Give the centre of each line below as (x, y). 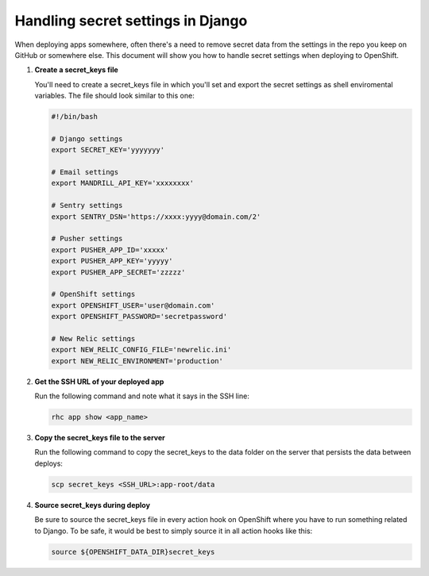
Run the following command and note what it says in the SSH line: (142, 396)
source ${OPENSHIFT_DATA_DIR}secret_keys (133, 552)
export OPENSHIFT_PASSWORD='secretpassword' (139, 317)
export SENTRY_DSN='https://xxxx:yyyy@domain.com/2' (156, 217)
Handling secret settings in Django (131, 21)
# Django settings (87, 138)
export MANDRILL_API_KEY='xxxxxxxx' (123, 183)
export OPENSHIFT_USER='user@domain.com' (133, 305)
